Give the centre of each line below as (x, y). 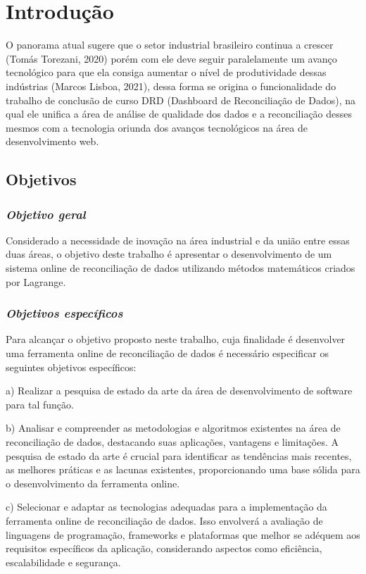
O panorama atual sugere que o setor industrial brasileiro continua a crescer (170, 45)
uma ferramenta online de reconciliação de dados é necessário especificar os (168, 353)
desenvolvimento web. (52, 141)
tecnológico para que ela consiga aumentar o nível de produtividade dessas (166, 72)
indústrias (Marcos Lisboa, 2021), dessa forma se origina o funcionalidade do (171, 86)
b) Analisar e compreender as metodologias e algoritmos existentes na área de (173, 428)
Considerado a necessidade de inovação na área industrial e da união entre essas (178, 240)
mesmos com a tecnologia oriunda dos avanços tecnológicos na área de (157, 127)
